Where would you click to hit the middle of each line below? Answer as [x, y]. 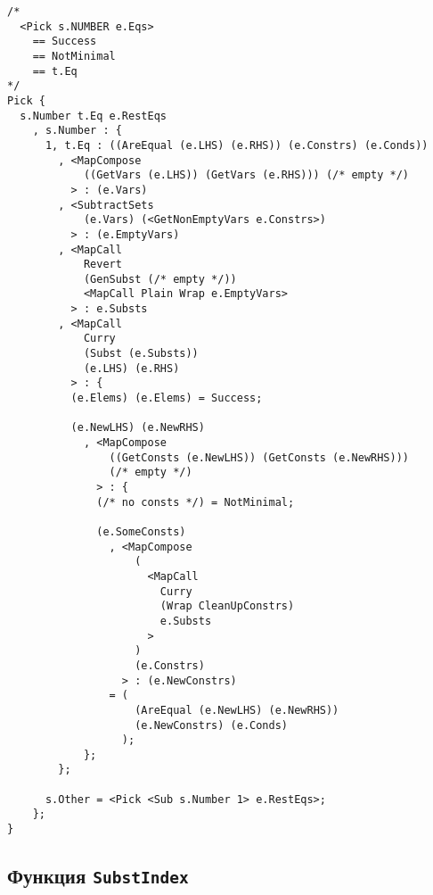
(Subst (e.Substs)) [141, 354]
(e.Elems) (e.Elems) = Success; [167, 398]
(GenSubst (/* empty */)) [160, 279]
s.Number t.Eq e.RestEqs [93, 116]
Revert [102, 265]
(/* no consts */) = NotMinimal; [196, 502]
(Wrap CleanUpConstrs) [227, 606]
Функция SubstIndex [98, 876]
